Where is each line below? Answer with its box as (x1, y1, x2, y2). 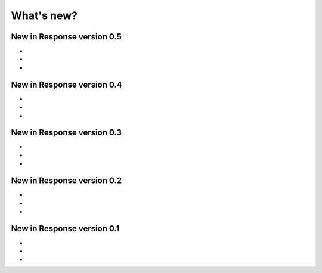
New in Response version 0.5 (11, 32, 122, 42)
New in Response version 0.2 (11, 176, 122, 186)
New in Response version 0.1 (11, 224, 120, 234)
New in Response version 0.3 (11, 128, 122, 138)
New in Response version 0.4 (11, 79, 122, 89)
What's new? (11, 9, 78, 22)
